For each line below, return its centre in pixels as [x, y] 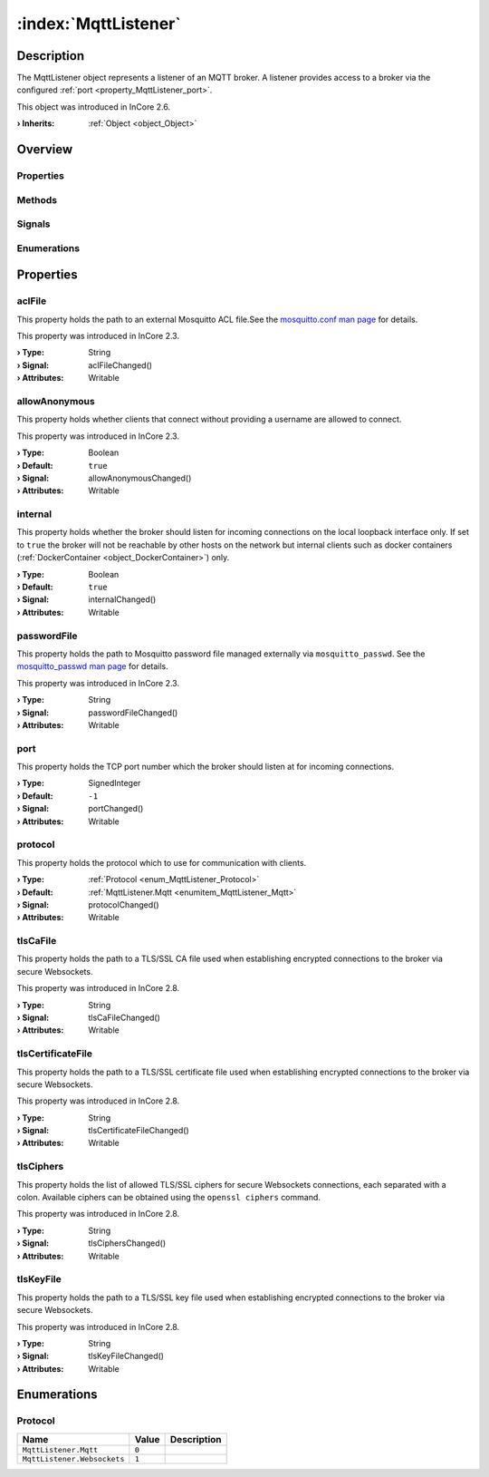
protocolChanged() [124, 904]
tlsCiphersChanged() [127, 1243]
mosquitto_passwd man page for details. [93, 666]
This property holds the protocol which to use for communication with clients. [162, 862]
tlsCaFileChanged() [124, 1017]
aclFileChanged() [120, 365]
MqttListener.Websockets [73, 1458]
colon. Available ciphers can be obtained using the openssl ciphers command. [169, 1198]
